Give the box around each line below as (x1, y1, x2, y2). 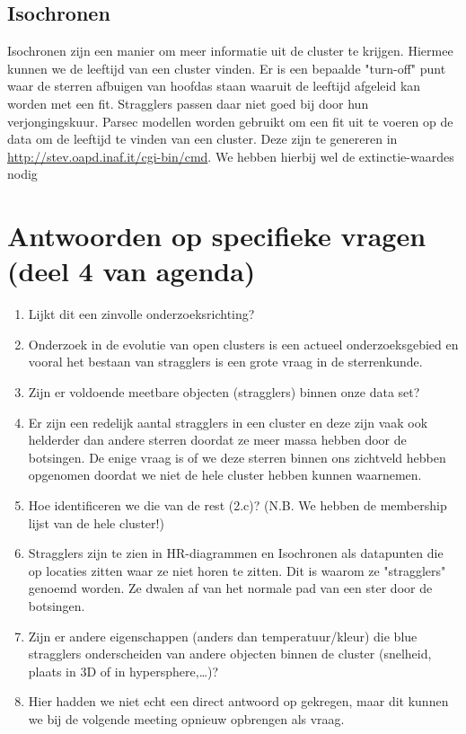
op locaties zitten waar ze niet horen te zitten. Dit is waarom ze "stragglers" (28, 561, 446, 579)
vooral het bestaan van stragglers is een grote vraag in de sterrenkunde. (28, 352, 423, 371)
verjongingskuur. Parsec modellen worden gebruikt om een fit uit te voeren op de (7, 111, 453, 130)
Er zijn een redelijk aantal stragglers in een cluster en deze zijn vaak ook (28, 412, 428, 431)
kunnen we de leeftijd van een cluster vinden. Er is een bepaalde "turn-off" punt (7, 58, 446, 77)
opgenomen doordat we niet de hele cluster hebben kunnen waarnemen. (28, 465, 422, 484)
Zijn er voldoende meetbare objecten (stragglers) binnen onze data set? (28, 383, 420, 402)
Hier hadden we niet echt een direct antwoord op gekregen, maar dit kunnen (28, 692, 449, 711)
